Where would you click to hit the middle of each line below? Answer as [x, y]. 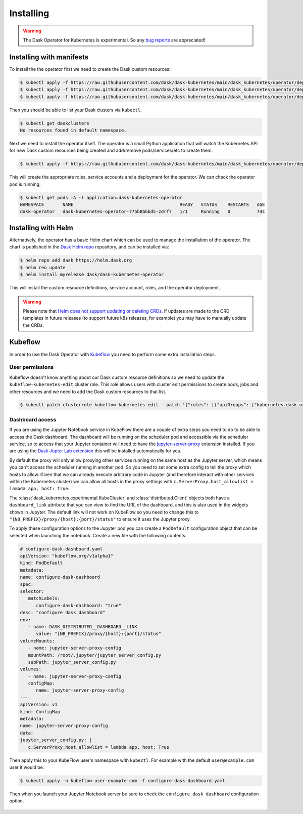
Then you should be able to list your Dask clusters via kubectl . [76, 110]
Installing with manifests [49, 57]
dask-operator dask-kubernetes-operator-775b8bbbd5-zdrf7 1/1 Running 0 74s [142, 212]
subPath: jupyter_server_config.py [72, 662]
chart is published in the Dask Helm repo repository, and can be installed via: [89, 247]
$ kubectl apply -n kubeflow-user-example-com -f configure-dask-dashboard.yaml [122, 781]
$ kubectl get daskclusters [55, 123]
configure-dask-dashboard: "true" [79, 605]
